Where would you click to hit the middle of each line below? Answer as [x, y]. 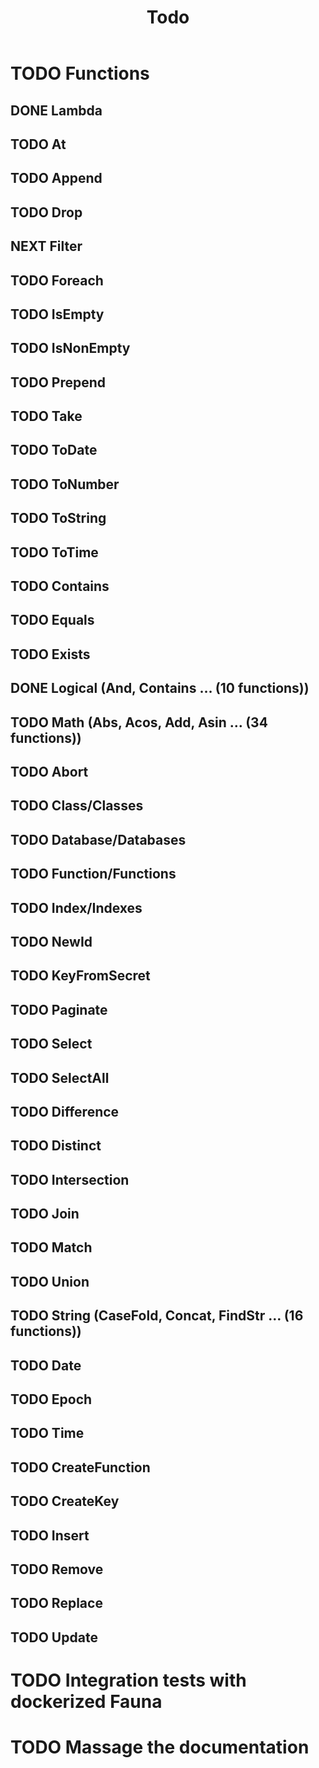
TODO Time [47, 1433]
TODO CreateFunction [80, 1467]
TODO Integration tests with [128, 1680]
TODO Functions [80, 73]
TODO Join [45, 1214]
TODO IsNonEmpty [70, 348]
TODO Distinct [56, 1146]
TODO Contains [60, 586]
